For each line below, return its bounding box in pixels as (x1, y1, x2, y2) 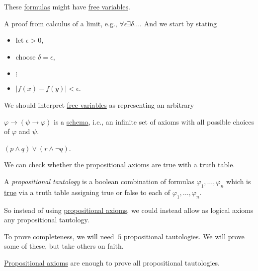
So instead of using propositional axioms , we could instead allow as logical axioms (4, 204, 254, 215)
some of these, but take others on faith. (4, 241, 124, 251)
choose (15, 51, 36, 62)
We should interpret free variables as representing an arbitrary (4, 99, 194, 110)
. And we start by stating (140, 18, 217, 28)
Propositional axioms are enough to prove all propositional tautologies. (4, 257, 220, 268)
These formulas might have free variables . (4, 1, 130, 11)
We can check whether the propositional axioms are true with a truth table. (4, 159, 235, 170)
